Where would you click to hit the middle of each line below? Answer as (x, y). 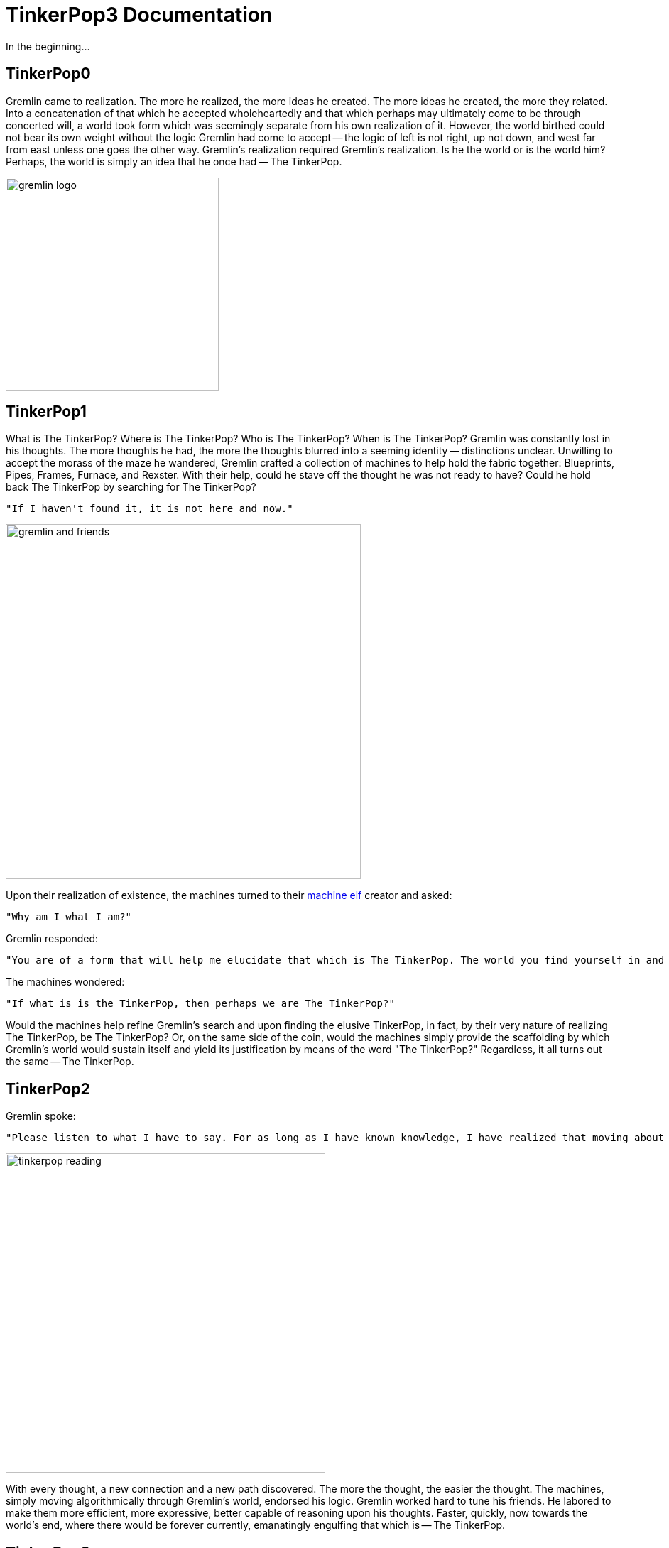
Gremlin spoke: (41, 1116)
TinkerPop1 (46, 412)
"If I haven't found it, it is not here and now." (149, 509)
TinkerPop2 (48, 1089)
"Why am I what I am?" (69, 917)
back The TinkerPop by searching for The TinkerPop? (131, 487)
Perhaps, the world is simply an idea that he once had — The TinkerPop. (174, 161)
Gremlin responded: (52, 939)
